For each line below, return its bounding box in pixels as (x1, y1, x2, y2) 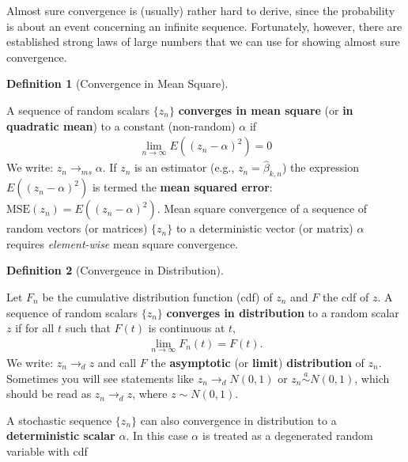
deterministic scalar (6, 427, 115, 444)
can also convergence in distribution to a (140, 411, 337, 428)
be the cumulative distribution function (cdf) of (42, 288, 273, 305)
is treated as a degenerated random (202, 427, 373, 444)
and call (97, 354, 137, 371)
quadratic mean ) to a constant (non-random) (6, 117, 236, 134)
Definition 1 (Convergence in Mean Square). (6, 75, 229, 92)
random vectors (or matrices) (6, 220, 148, 237)
